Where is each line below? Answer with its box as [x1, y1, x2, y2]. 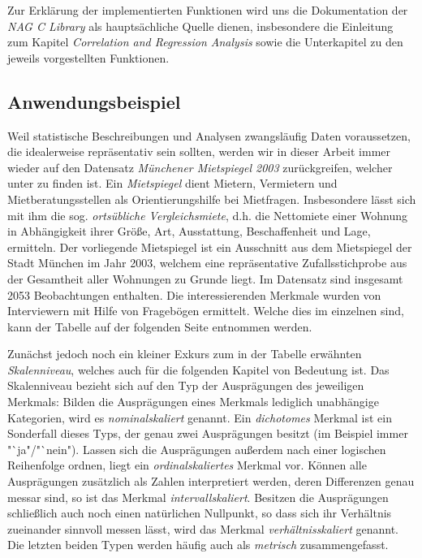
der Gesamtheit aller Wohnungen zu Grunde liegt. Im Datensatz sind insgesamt [7, 270, 403, 287]
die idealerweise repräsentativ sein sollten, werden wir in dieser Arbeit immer [7, 143, 390, 160]
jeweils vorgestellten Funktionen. [7, 49, 170, 66]
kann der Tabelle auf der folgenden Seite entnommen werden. [7, 318, 312, 335]
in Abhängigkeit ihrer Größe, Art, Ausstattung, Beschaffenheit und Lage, [7, 223, 371, 240]
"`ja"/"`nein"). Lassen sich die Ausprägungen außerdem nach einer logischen [7, 440, 386, 457]
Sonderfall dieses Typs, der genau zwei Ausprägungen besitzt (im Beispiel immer [7, 425, 408, 442]
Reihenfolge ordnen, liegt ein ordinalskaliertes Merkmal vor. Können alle [7, 456, 367, 474]
